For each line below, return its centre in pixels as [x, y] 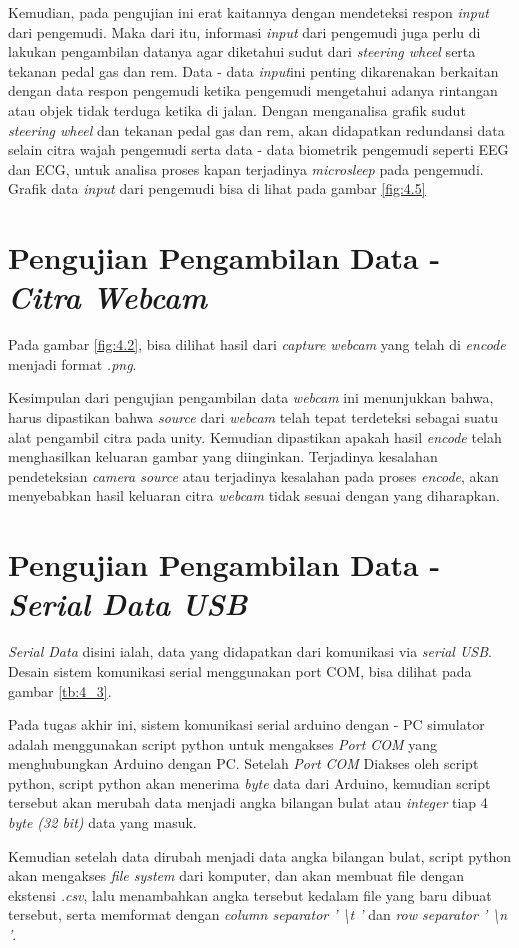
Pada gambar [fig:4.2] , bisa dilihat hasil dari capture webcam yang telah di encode [257, 344]
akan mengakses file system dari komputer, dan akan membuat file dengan [236, 875]
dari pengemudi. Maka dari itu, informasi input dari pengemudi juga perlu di [244, 31]
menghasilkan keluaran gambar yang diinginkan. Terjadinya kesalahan [223, 456]
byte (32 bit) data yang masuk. [102, 822]
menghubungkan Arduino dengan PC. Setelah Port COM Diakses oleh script [243, 763]
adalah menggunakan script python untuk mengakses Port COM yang [223, 743]
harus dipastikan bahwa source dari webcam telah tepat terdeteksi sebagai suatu [253, 417]
